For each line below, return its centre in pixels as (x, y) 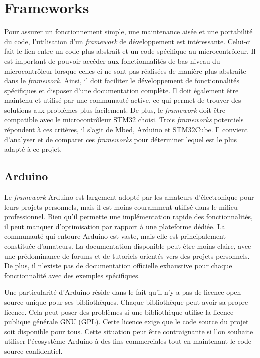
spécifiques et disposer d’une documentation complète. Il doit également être (121, 90)
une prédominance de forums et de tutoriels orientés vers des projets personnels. (127, 256)
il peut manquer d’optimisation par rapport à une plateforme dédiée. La (115, 226)
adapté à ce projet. (33, 149)
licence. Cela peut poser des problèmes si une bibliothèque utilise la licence (119, 312)
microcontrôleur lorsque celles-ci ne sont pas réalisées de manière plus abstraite (125, 71)
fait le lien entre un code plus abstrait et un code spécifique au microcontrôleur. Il (130, 51)
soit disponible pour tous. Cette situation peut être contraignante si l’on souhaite (129, 331)
